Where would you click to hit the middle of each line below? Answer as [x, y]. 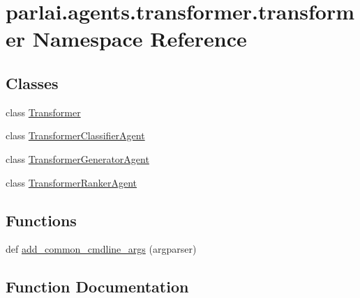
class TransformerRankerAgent [72, 182]
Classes [32, 83]
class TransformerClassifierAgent [75, 135]
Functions [41, 220]
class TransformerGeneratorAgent [77, 158]
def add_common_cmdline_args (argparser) [101, 249]
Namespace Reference [140, 39]
